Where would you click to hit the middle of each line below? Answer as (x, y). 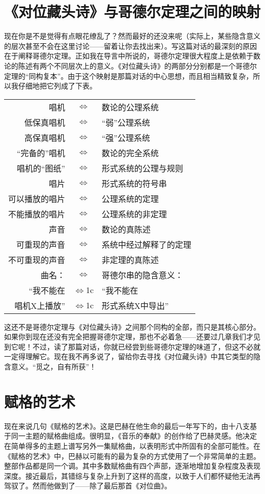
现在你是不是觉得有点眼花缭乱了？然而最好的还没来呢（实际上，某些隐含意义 (132, 36)
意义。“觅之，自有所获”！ (54, 367)
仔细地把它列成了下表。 (57, 86)
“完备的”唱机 (41, 153)
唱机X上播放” (40, 305)
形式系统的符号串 (135, 183)
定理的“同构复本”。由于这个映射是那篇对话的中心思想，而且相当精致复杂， (129, 76)
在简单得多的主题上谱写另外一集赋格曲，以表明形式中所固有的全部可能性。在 (132, 445)
